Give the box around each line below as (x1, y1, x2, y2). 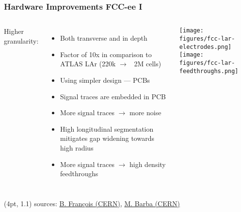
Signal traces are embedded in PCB (60, 91, 166, 101)
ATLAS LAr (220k (60, 59, 116, 69)
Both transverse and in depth (60, 33, 147, 43)
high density (129, 159, 166, 169)
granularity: (4, 35, 39, 45)
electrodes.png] (179, 43, 232, 50)
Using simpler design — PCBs (60, 75, 150, 85)
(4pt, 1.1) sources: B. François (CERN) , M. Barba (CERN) (4, 198, 180, 208)
